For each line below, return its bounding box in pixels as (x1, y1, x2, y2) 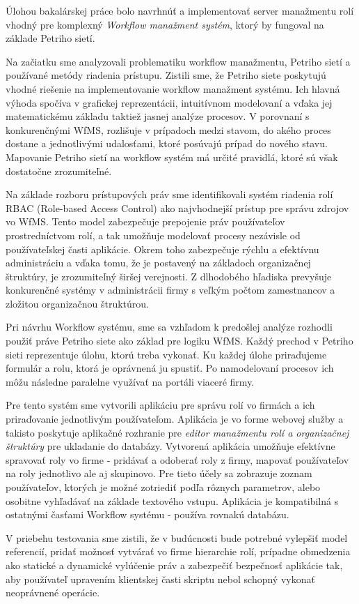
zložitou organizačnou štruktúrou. (6, 296, 149, 310)
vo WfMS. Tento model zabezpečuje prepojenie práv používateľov (6, 214, 285, 229)
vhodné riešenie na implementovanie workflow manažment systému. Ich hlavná (6, 81, 340, 96)
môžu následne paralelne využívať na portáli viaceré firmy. (6, 374, 255, 388)
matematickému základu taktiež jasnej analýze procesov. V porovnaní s (6, 109, 310, 123)
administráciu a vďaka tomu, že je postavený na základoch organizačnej (6, 255, 311, 270)
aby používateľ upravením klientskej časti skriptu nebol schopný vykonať (6, 571, 315, 586)
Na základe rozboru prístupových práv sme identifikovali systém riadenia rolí (6, 187, 333, 202)
